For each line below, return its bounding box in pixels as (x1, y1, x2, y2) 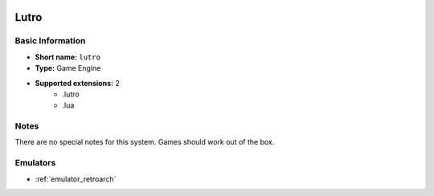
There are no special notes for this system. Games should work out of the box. (14, 137, 275, 147)
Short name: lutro (35, 52, 100, 62)
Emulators (14, 157, 56, 169)
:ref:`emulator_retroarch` (35, 174, 117, 184)
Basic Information (14, 35, 86, 47)
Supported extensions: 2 (35, 78, 120, 88)
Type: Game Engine (35, 63, 101, 73)
